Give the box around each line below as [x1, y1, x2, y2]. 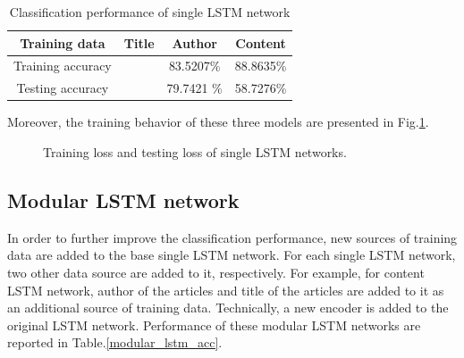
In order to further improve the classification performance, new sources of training [7, 228, 458, 246]
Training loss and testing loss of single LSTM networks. [43, 142, 347, 161]
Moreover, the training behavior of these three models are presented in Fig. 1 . [7, 112, 429, 131]
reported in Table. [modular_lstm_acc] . [7, 333, 223, 352]
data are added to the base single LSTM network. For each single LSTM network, [7, 246, 456, 264]
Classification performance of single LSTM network [9, 3, 291, 21]
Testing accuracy [16, 79, 109, 97]
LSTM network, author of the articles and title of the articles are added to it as [7, 280, 444, 299]
